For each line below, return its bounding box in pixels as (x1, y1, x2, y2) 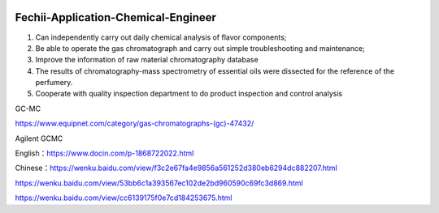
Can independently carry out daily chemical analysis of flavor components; (35, 32, 287, 42)
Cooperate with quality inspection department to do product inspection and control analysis (35, 89, 343, 99)
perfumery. (35, 78, 73, 87)
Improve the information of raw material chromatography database (35, 55, 259, 65)
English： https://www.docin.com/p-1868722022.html (15, 148, 194, 158)
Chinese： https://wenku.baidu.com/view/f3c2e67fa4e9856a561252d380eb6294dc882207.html (15, 163, 337, 173)
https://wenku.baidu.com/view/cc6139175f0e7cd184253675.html (15, 193, 233, 202)
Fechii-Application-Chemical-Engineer (15, 11, 217, 24)
